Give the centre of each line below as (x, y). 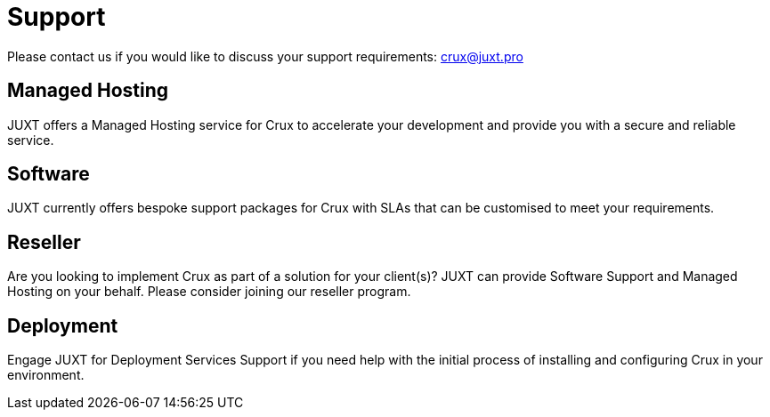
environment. (46, 375)
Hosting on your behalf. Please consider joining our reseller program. (209, 292)
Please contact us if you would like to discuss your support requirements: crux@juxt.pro (265, 56)
